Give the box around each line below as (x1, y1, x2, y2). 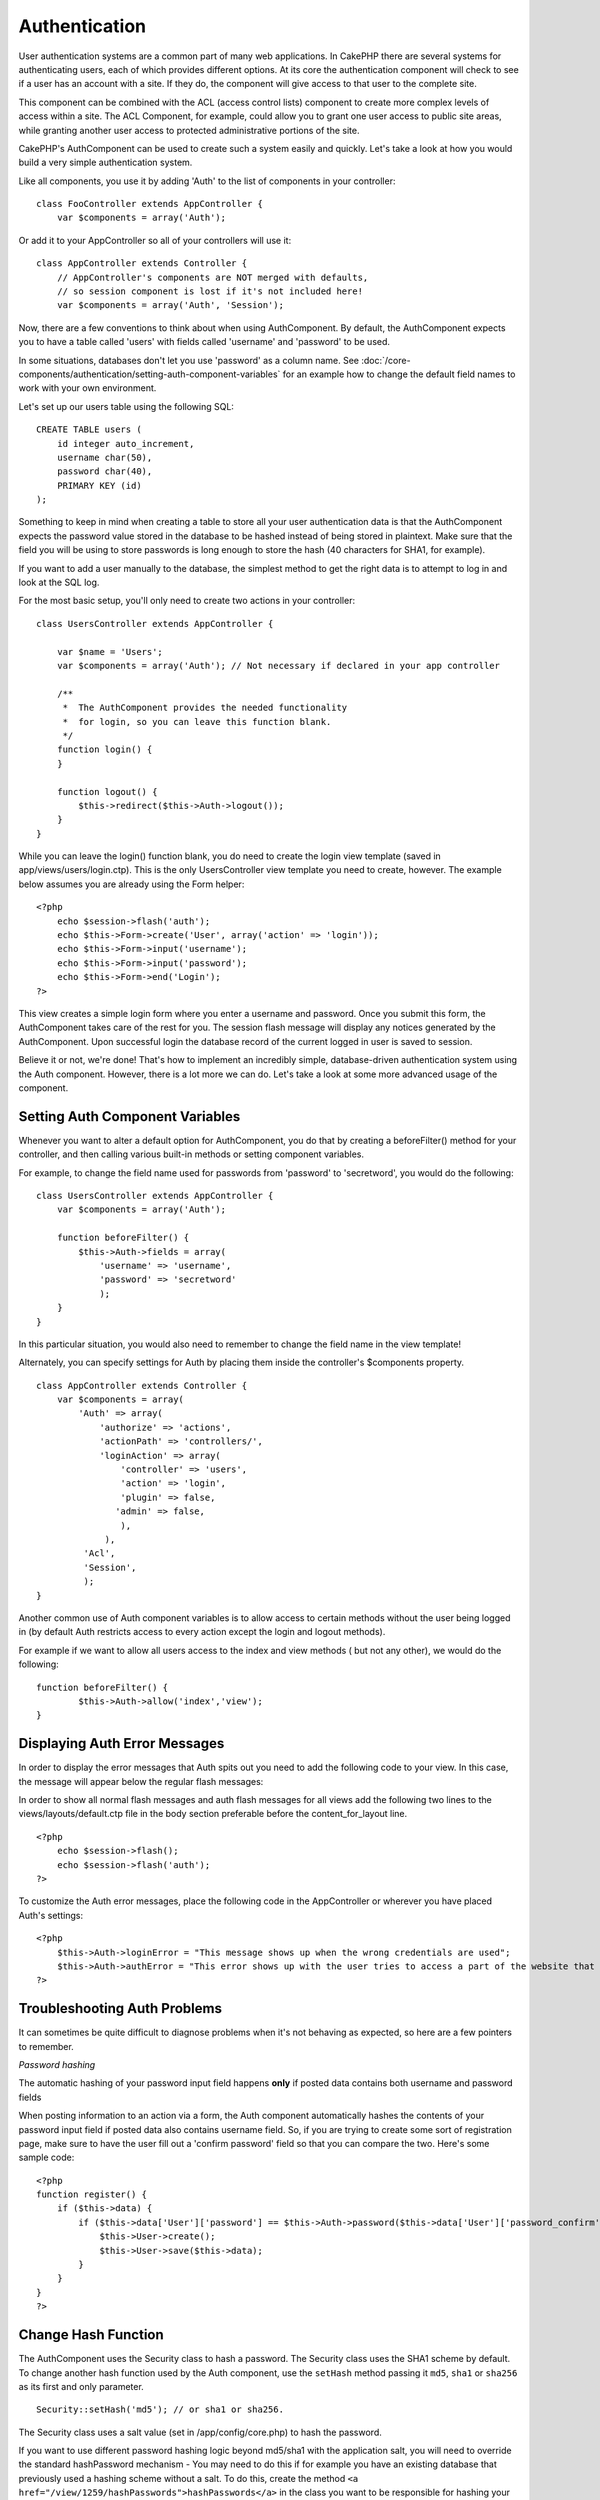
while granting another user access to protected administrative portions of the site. (18, 124, 360, 136)
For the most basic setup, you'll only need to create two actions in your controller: (18, 595, 355, 607)
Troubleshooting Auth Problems (18, 2000, 222, 2017)
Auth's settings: (18, 1909, 84, 1921)
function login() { (56, 744, 153, 755)
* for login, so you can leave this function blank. (62, 716, 332, 727)
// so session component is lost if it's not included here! (56, 286, 364, 297)
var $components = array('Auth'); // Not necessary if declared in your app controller (56, 660, 500, 671)
